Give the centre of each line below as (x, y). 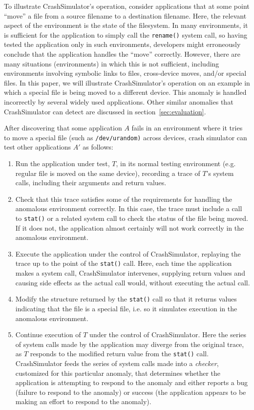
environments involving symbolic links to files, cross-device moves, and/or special (125, 73)
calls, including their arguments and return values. (91, 183)
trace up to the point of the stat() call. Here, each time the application (124, 263)
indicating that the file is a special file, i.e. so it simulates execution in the (126, 308)
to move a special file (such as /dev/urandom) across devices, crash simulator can (126, 137)
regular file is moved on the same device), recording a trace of (108, 173)
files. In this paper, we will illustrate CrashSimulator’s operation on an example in (127, 82)
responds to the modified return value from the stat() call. (119, 354)
